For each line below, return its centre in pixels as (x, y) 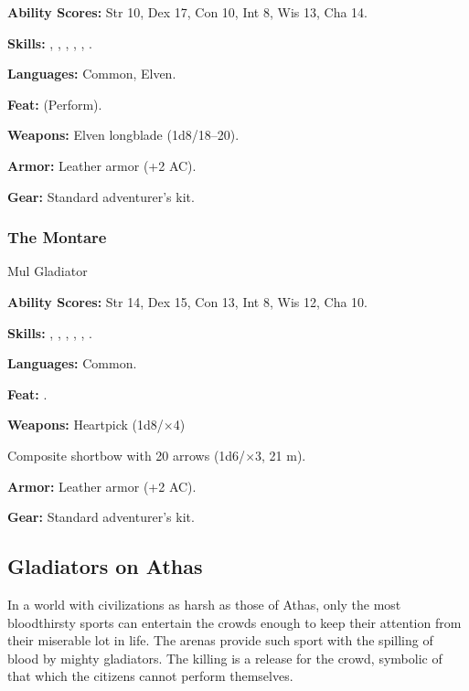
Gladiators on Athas (105, 566)
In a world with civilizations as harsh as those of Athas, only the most (204, 604)
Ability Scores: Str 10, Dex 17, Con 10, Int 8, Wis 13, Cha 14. (187, 12)
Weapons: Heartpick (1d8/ (85, 425)
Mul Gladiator (48, 271)
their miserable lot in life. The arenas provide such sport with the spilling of (220, 640)
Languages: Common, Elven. (92, 74)
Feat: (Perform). (55, 104)
